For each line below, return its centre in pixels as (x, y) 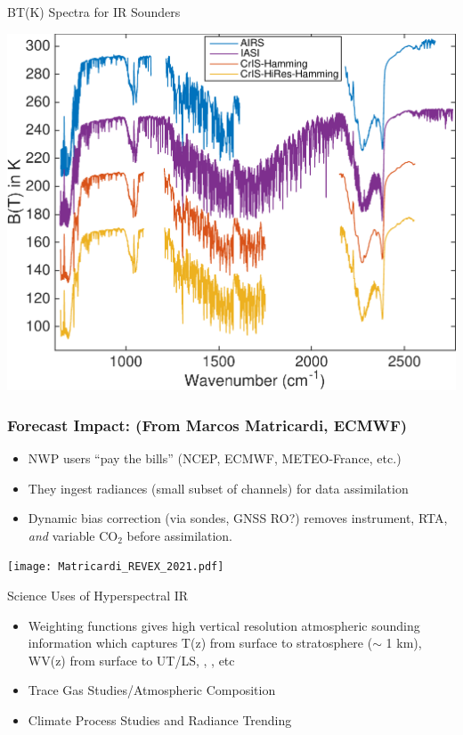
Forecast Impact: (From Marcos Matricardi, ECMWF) (207, 425)
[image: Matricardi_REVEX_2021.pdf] (116, 567)
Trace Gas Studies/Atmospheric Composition (152, 690)
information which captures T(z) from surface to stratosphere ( (200, 643)
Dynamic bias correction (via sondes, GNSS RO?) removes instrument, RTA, (238, 518)
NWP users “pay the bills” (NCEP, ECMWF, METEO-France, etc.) (215, 457)
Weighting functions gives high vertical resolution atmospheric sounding (224, 625)
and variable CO (73, 535)
